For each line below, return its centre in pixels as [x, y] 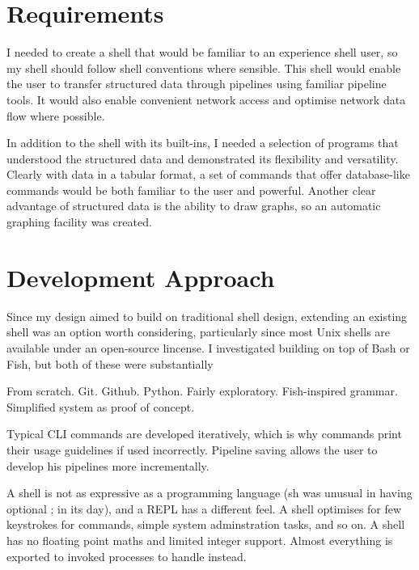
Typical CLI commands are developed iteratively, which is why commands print [204, 434]
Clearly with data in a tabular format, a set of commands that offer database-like [208, 174]
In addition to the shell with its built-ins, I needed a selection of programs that [203, 143]
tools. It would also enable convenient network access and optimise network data [206, 99]
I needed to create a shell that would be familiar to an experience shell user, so [202, 52]
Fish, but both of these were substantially [110, 363]
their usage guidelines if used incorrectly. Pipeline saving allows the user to [192, 449]
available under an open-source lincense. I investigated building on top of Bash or [208, 347]
